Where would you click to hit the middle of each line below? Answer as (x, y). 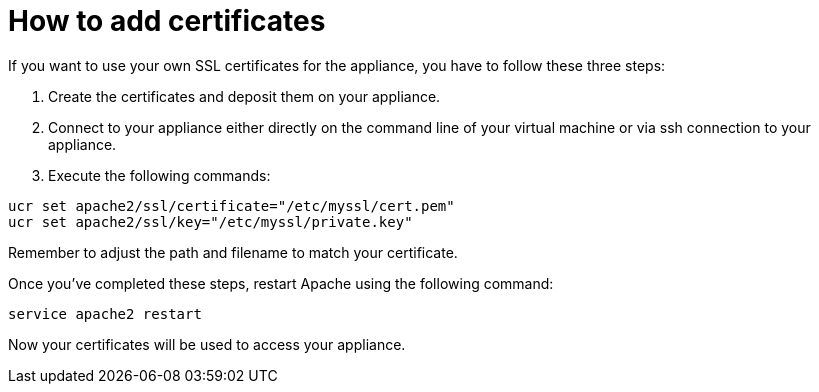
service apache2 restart (105, 313)
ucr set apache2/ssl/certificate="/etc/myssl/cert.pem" (231, 205)
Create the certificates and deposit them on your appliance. (244, 96)
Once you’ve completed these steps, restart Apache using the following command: (281, 283)
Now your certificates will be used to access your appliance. (207, 344)
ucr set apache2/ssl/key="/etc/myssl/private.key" (210, 221)
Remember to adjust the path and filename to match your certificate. (233, 252)
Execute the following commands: (159, 175)
